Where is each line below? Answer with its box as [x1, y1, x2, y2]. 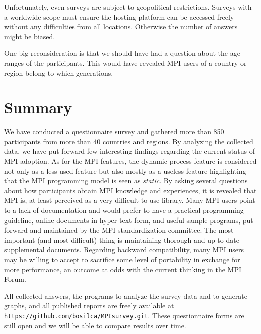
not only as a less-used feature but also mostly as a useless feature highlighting [4, 165, 246, 176]
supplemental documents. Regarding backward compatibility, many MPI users [4, 244, 244, 255]
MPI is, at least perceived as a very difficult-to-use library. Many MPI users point [4, 195, 255, 205]
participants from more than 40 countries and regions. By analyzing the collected [4, 136, 253, 146]
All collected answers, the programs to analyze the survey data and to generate [4, 290, 248, 301]
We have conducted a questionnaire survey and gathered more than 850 [4, 126, 224, 137]
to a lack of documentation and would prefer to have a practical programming [4, 205, 244, 215]
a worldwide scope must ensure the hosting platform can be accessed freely [4, 11, 234, 22]
